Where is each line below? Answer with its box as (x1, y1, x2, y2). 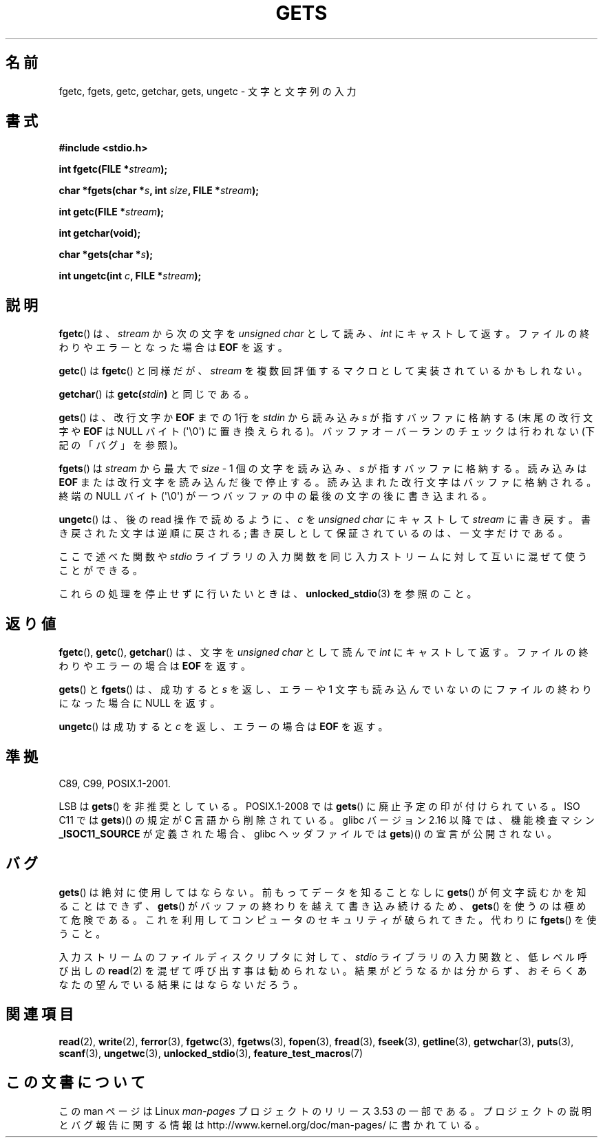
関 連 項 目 (6, 1005, 74, 1023)
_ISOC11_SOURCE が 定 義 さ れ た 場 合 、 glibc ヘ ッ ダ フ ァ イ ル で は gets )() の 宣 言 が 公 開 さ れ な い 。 (59, 827, 557, 840)
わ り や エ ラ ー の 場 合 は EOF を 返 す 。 (59, 660, 251, 672)
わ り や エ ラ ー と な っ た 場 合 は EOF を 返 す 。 (59, 341, 288, 354)
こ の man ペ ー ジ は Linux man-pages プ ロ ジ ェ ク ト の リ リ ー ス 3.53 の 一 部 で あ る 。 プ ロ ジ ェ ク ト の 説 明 (59, 1104, 591, 1117)
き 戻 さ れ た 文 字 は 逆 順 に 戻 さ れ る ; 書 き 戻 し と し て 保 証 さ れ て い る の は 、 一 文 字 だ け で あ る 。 (59, 527, 569, 540)
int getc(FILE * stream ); (59, 206, 165, 218)
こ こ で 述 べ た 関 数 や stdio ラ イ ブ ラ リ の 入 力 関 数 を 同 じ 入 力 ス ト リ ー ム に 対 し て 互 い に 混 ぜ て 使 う (59, 551, 588, 563)
